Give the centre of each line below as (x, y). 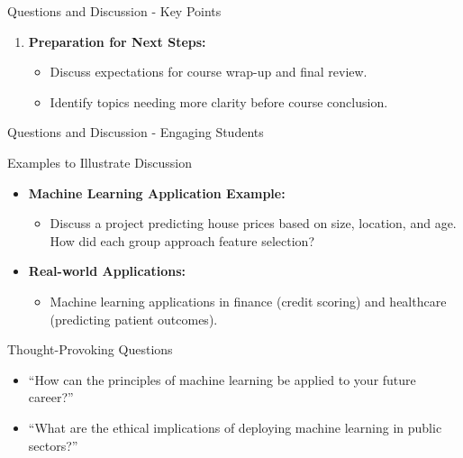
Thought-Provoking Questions (90, 349)
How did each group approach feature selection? (182, 240)
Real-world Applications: (107, 271)
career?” (51, 397)
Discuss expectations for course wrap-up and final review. (209, 72)
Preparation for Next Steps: (117, 41)
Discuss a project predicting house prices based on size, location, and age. (253, 223)
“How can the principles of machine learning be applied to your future (222, 379)
